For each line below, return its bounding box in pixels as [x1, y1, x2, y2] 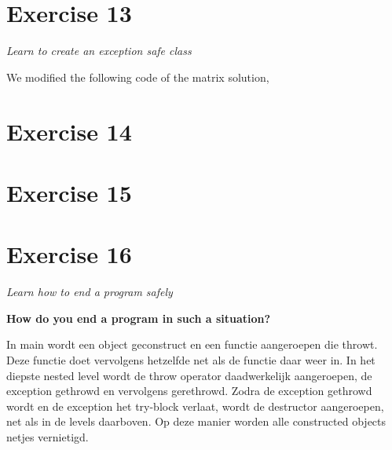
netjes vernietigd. [6, 428, 89, 445]
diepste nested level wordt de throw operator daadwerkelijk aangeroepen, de [6, 367, 372, 383]
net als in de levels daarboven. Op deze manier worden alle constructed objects [6, 413, 387, 430]
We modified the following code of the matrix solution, [6, 68, 269, 85]
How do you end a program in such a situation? [6, 309, 271, 326]
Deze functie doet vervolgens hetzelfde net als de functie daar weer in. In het [6, 351, 376, 368]
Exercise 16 [6, 238, 132, 270]
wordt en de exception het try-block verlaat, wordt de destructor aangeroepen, [6, 397, 384, 414]
